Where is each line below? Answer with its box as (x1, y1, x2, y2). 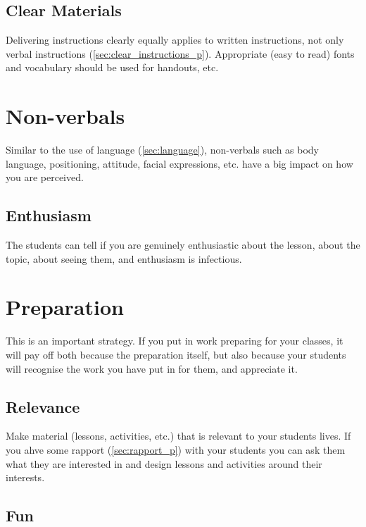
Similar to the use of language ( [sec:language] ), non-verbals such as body (6, 142, 319, 157)
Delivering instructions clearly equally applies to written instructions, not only (6, 32, 344, 47)
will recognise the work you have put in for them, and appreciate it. (6, 361, 298, 376)
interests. (6, 470, 45, 485)
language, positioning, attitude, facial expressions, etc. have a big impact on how (6, 156, 353, 170)
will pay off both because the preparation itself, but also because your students (6, 347, 346, 361)
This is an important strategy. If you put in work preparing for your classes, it (6, 333, 343, 348)
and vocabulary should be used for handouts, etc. (6, 60, 219, 75)
